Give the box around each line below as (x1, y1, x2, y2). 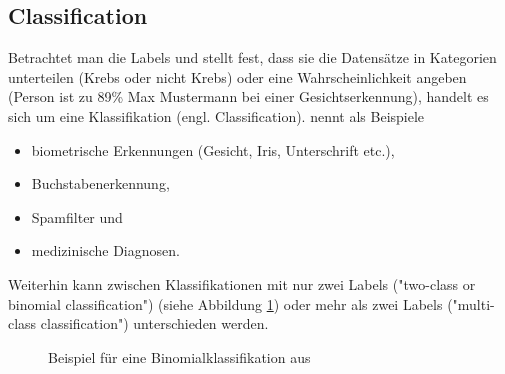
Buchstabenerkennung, (31, 173, 170, 194)
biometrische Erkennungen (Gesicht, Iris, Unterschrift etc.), (31, 139, 395, 160)
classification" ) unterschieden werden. (40, 313, 269, 334)
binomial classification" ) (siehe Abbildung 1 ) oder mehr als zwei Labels (8, 293, 443, 314)
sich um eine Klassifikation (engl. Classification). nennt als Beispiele (8, 105, 425, 126)
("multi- (447, 293, 495, 314)
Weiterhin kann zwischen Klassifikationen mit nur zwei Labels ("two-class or (8, 273, 476, 294)
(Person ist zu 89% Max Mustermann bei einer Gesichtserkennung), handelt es (8, 86, 489, 107)
